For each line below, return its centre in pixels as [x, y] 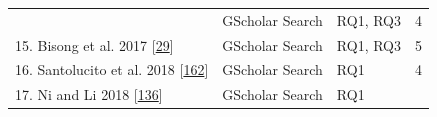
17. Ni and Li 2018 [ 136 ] [89, 94]
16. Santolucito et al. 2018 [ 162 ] [112, 69]
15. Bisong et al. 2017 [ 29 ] [94, 44]
